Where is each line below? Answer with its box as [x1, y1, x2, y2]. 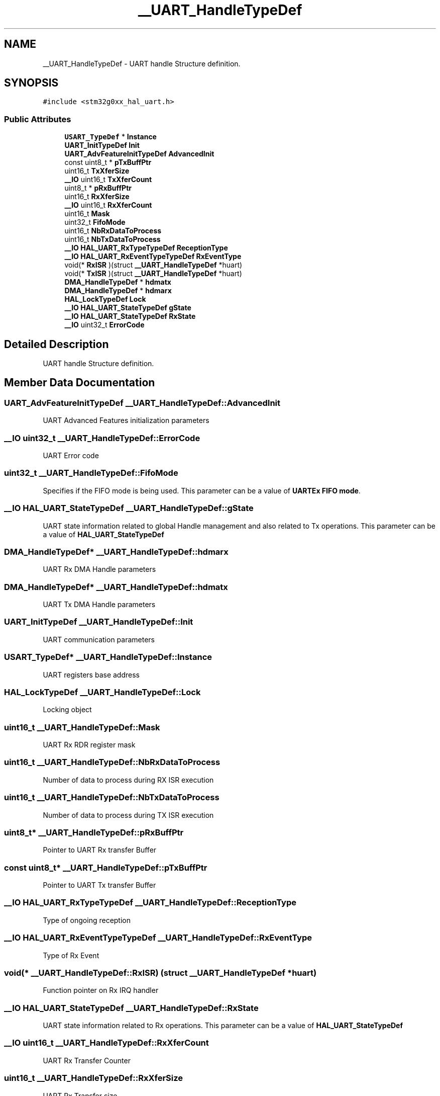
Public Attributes [4, 114, 71, 124]
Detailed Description [4, 338, 109, 351]
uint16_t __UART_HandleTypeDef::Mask [4, 722, 160, 732]
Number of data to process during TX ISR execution [43, 810, 214, 819]
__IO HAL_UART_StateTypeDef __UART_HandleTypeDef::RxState [4, 1002, 259, 1013]
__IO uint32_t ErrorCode [64, 320, 145, 329]
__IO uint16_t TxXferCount [64, 175, 152, 184]
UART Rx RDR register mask [43, 740, 136, 749]
